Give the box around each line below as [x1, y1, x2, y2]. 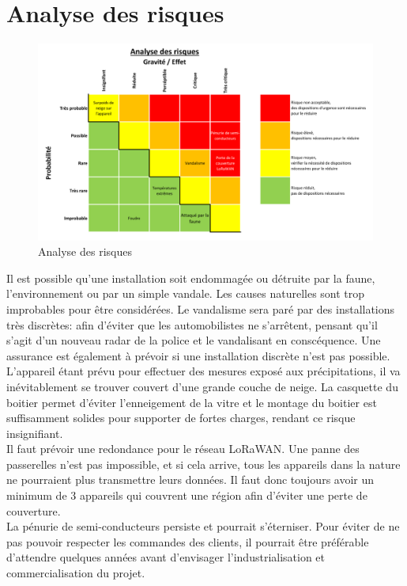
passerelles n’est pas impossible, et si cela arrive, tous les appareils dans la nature [6, 455, 401, 472]
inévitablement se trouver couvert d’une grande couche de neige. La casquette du [6, 378, 398, 394]
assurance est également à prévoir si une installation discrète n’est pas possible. [6, 347, 390, 363]
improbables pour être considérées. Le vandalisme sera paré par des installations [6, 300, 395, 317]
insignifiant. [6, 424, 63, 441]
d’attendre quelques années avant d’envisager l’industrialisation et [6, 549, 326, 565]
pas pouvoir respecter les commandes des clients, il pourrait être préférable [6, 533, 369, 550]
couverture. [6, 502, 61, 519]
